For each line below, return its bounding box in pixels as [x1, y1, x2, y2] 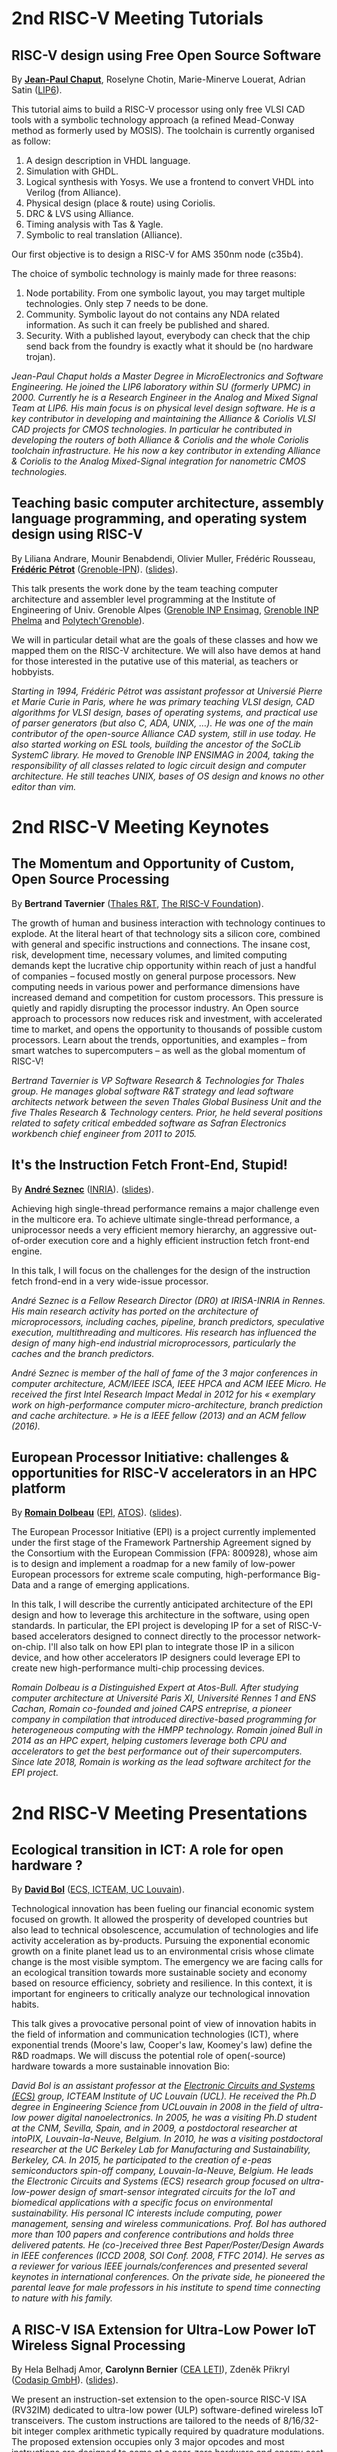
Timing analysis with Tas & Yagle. [25, 218, 164, 230]
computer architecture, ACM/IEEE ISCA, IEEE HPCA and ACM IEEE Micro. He [11, 1377, 327, 1389]
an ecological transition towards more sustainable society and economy [11, 1967, 308, 1979]
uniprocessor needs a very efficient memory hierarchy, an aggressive [11, 1223, 298, 1236]
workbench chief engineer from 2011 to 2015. [11, 1127, 198, 1139]
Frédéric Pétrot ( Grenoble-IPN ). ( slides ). [11, 563, 179, 575]
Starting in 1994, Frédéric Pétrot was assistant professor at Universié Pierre [11, 685, 323, 697]
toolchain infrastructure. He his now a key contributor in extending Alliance [11, 445, 321, 456]
